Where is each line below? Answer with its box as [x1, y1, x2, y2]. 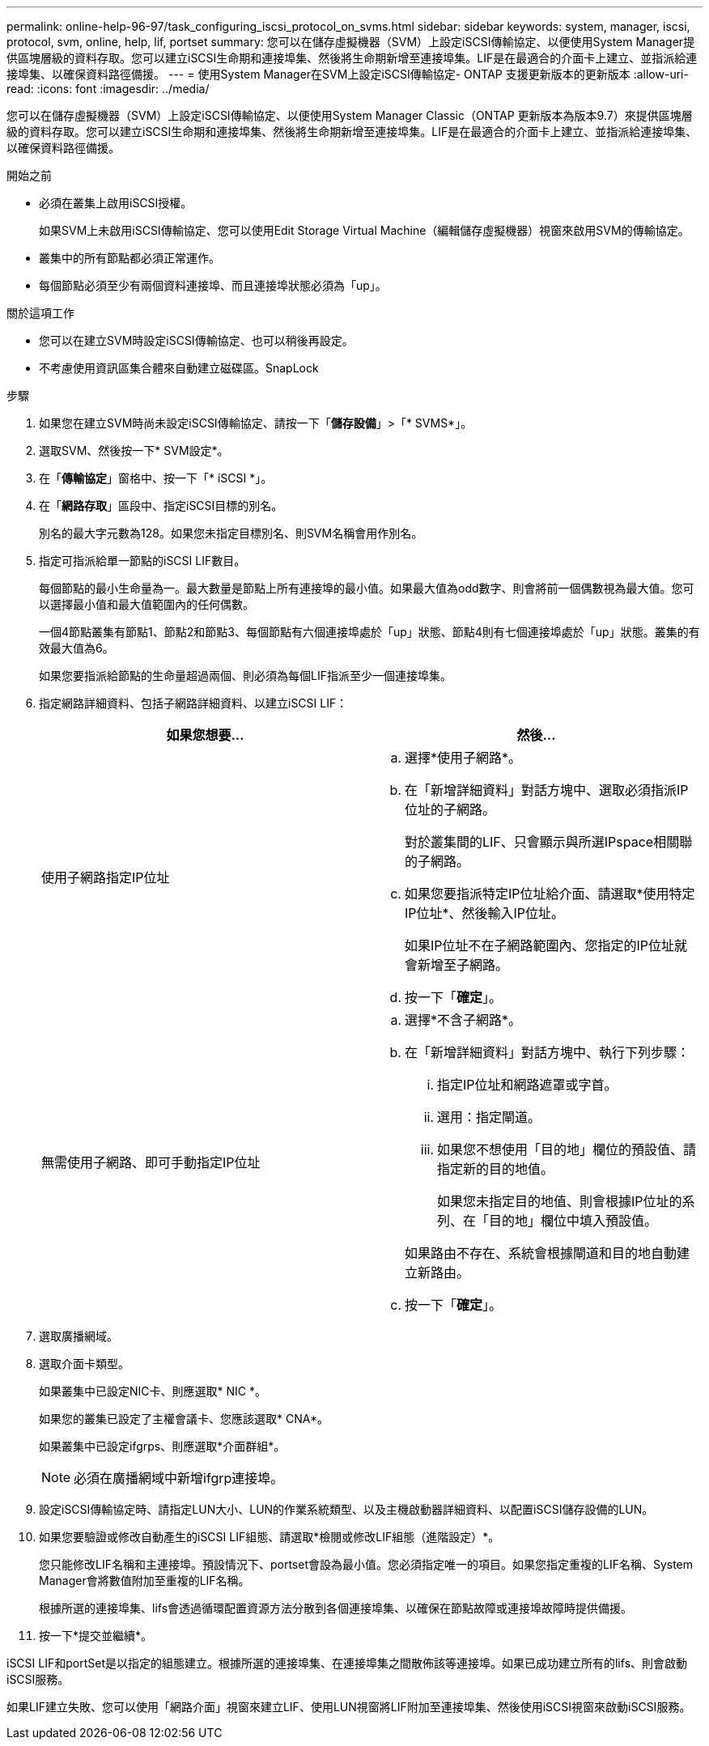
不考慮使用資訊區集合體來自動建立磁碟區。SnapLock [39, 361, 319, 375]
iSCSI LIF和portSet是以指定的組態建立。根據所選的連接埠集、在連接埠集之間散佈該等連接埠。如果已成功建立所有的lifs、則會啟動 [6, 1656, 688, 1670]
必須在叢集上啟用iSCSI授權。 [39, 196, 193, 210]
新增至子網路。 [418, 957, 509, 973]
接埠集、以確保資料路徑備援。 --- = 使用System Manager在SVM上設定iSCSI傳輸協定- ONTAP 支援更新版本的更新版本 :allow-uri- [6, 67, 689, 81]
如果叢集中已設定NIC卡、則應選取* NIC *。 [39, 1384, 266, 1398]
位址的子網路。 [405, 801, 496, 818]
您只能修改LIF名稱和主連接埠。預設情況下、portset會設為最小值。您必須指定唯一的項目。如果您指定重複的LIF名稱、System [39, 1557, 694, 1571]
